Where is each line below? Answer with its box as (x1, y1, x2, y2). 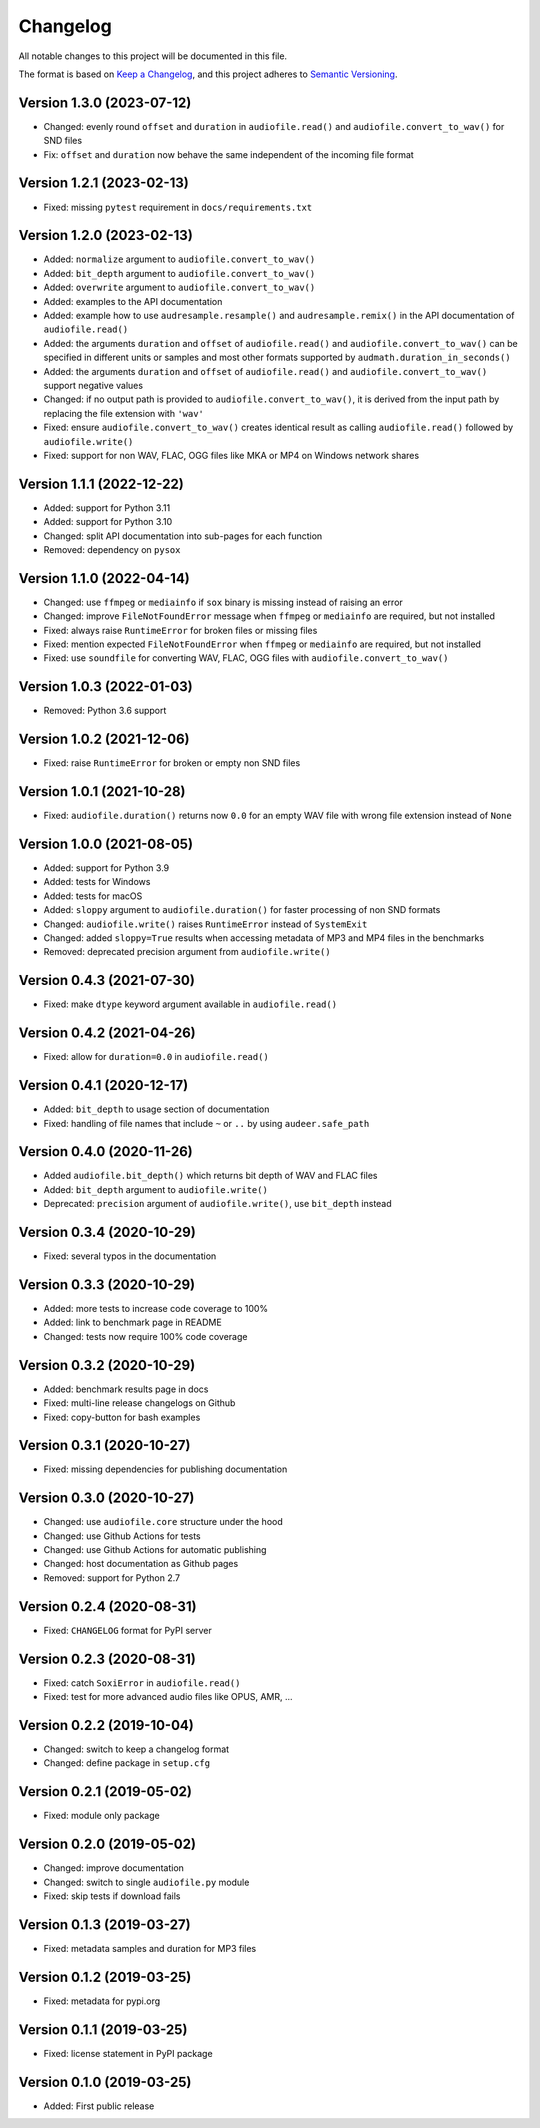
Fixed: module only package (43, 1810, 160, 1822)
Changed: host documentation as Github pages (43, 1558, 239, 1570)
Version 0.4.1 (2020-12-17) (18, 1077, 189, 1094)
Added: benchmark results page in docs (43, 1383, 209, 1395)
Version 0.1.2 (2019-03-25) (18, 1968, 192, 1985)
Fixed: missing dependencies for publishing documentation (43, 1463, 288, 1475)
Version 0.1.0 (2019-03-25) (18, 2073, 192, 2090)
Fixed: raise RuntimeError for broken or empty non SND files (43, 757, 301, 769)
